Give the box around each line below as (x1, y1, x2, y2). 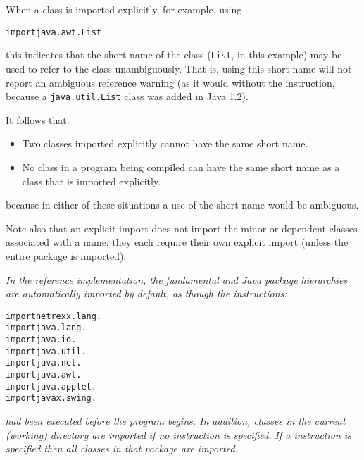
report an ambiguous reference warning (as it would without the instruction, (6, 75, 335, 89)
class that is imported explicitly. (22, 173, 161, 188)
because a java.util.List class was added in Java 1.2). (6, 89, 249, 104)
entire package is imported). (6, 248, 127, 263)
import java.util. (6, 346, 87, 356)
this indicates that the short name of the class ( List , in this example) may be (6, 47, 342, 62)
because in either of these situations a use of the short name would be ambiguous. (6, 197, 359, 212)
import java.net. (6, 358, 82, 368)
